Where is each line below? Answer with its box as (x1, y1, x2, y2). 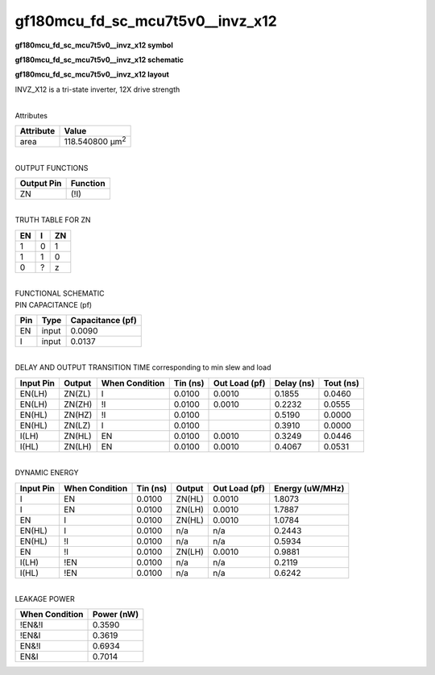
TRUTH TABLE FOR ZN (14, 215, 92, 225)
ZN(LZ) (64, 420, 91, 431)
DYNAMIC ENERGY (14, 468, 79, 478)
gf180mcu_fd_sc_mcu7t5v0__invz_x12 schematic (14, 55, 184, 64)
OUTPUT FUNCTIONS (14, 163, 89, 172)
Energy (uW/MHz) (274, 482, 345, 494)
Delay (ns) (274, 377, 315, 388)
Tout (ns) (323, 377, 360, 388)
